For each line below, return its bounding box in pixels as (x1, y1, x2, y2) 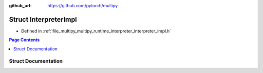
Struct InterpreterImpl (9, 15, 77, 24)
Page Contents (9, 37, 40, 43)
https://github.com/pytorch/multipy (47, 3, 118, 8)
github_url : (9, 3, 32, 8)
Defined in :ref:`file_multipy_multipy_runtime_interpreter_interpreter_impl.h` (21, 28, 171, 34)
